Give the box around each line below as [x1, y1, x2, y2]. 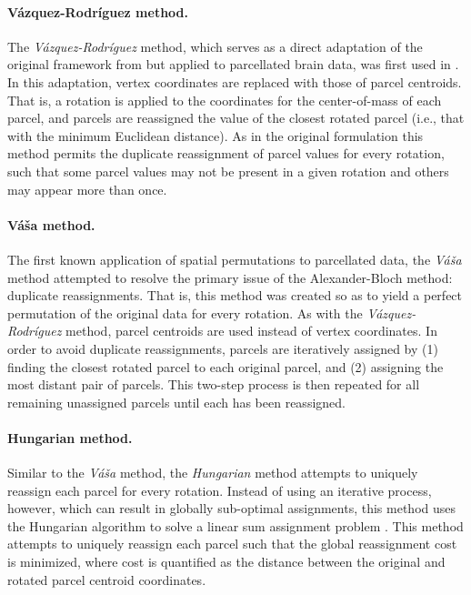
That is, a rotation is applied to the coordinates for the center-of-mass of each [7, 90, 442, 109]
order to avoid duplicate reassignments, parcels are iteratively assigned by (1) [7, 338, 438, 358]
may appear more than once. [7, 179, 167, 198]
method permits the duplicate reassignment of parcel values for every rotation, [7, 144, 445, 163]
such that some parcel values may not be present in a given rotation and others [7, 161, 449, 180]
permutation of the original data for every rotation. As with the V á [7, 303, 383, 322]
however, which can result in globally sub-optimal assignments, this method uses [7, 499, 456, 518]
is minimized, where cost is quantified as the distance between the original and [7, 552, 446, 571]
